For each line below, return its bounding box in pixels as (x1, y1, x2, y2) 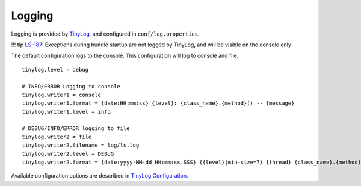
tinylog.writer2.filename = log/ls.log (22, 142, 140, 149)
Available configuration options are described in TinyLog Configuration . (11, 172, 188, 179)
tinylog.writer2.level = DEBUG (22, 150, 114, 157)
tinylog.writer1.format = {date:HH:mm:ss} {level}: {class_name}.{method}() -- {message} (22, 100, 295, 107)
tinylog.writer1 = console (22, 91, 102, 98)
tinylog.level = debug (22, 66, 89, 73)
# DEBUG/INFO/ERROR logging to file (22, 125, 130, 132)
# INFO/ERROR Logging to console (22, 83, 120, 90)
